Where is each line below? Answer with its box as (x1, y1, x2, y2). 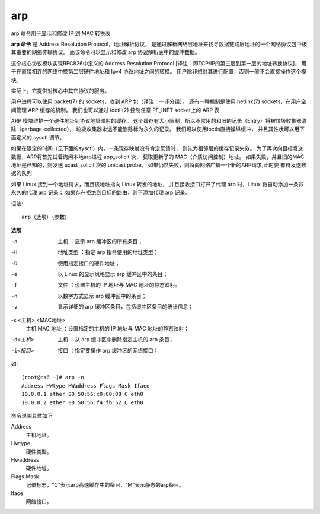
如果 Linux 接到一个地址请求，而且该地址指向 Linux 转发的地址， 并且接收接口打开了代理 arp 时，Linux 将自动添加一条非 (11, 180, 304, 188)
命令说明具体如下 (11, 413, 53, 419)
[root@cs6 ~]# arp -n (21, 374, 84, 381)
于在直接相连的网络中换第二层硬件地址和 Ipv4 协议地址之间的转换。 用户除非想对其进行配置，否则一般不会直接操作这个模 (11, 68, 306, 75)
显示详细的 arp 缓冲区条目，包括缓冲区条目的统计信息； (57, 303, 194, 310)
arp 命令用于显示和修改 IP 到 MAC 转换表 (11, 30, 111, 37)
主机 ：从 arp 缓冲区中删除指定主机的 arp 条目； (57, 336, 175, 343)
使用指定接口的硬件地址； (57, 259, 120, 266)
